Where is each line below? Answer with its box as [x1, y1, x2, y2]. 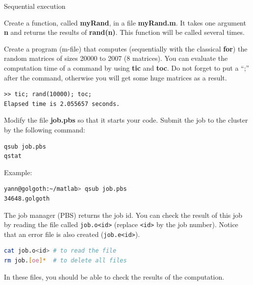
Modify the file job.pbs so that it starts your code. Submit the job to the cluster [4, 115, 248, 125]
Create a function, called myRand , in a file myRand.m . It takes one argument [4, 17, 246, 27]
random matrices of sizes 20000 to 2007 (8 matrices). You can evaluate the [4, 53, 228, 63]
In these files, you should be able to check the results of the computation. [4, 271, 225, 282]
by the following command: [4, 124, 85, 134]
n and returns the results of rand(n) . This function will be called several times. [4, 27, 245, 37]
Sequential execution [4, 1, 66, 11]
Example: [4, 167, 32, 177]
